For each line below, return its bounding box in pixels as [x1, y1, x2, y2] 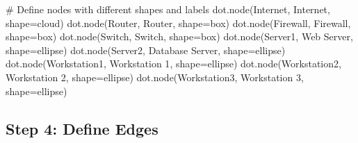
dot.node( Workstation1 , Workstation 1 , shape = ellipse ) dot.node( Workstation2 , [6, 56, 341, 71]
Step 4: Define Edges [6, 117, 158, 139]
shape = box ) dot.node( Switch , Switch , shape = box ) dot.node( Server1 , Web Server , [6, 29, 353, 44]
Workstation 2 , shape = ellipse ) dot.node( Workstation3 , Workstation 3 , [6, 69, 304, 84]
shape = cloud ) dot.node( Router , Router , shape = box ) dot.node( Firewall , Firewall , [6, 15, 351, 30]
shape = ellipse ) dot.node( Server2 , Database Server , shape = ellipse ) [6, 42, 286, 57]
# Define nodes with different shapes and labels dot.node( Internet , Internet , [6, 2, 330, 16]
